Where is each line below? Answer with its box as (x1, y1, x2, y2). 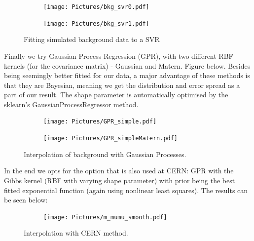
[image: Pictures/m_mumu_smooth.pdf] (43, 213, 167, 221)
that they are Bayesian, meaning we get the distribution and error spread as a (4, 80, 240, 90)
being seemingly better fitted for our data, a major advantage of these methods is (4, 70, 251, 80)
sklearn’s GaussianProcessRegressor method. (4, 99, 139, 109)
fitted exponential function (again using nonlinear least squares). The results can (4, 185, 248, 195)
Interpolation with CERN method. (24, 228, 128, 238)
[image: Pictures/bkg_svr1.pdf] (43, 20, 149, 27)
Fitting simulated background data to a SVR (24, 34, 160, 44)
